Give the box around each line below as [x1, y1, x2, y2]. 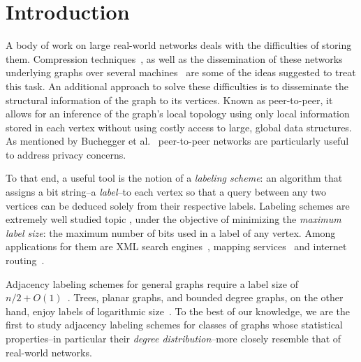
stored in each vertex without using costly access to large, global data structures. [6, 120, 352, 134]
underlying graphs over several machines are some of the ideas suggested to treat [6, 65, 356, 80]
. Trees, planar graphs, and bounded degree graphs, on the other [67, 290, 344, 305]
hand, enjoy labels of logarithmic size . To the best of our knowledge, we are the [6, 303, 351, 318]
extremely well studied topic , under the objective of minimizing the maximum [6, 212, 341, 226]
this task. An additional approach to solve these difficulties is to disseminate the [6, 78, 349, 93]
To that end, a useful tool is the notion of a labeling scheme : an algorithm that [6, 171, 343, 185]
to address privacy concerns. [6, 147, 126, 161]
